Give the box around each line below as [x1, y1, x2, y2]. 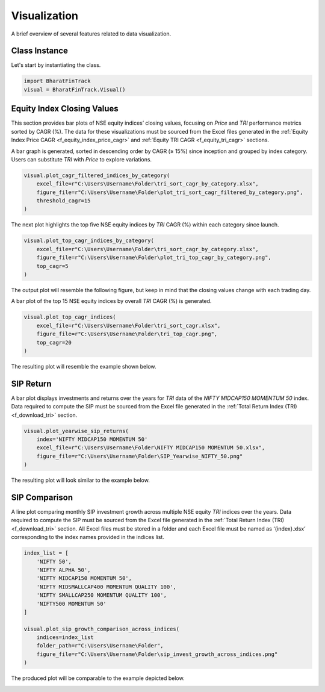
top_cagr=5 [36, 263, 69, 269]
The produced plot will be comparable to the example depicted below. [11, 675, 185, 682]
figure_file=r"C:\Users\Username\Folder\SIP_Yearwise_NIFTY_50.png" [36, 452, 243, 460]
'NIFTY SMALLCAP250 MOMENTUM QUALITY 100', [36, 592, 167, 599]
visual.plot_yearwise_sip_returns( [23, 428, 129, 434]
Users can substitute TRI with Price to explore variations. [11, 155, 152, 163]
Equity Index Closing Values [11, 104, 119, 114]
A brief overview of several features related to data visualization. [11, 30, 172, 37]
